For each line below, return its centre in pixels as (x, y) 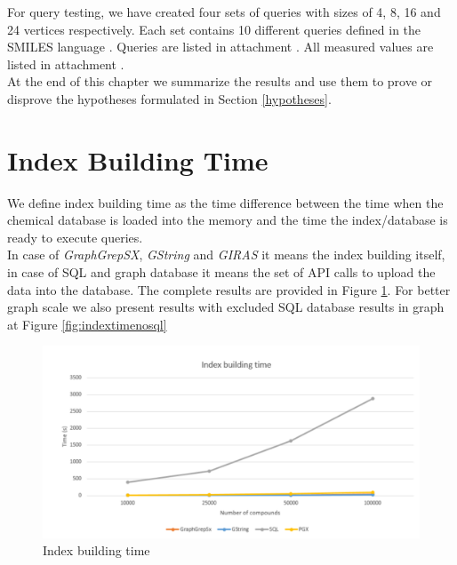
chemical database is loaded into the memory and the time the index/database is (228, 220)
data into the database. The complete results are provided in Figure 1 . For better (229, 289)
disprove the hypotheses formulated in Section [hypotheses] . (169, 98)
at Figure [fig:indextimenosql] (87, 324)
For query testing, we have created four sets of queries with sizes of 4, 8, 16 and (224, 12)
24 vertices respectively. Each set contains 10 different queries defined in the (214, 29)
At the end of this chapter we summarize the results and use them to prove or (220, 81)
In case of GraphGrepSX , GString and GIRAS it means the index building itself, (226, 255)
